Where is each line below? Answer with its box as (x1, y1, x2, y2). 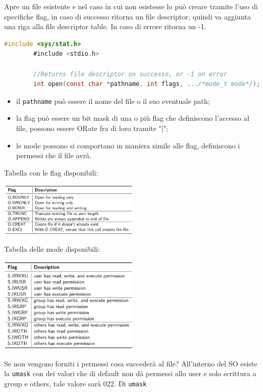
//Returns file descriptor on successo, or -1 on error (33, 70, 227, 78)
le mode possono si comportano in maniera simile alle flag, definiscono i (16, 140, 240, 150)
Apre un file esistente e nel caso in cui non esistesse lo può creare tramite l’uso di (4, 1, 258, 11)
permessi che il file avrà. (16, 150, 92, 161)
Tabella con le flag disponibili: (4, 167, 99, 178)
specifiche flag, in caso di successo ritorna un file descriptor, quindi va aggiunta (4, 11, 251, 21)
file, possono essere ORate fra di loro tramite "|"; (16, 123, 169, 133)
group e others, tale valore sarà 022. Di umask (4, 378, 147, 389)
